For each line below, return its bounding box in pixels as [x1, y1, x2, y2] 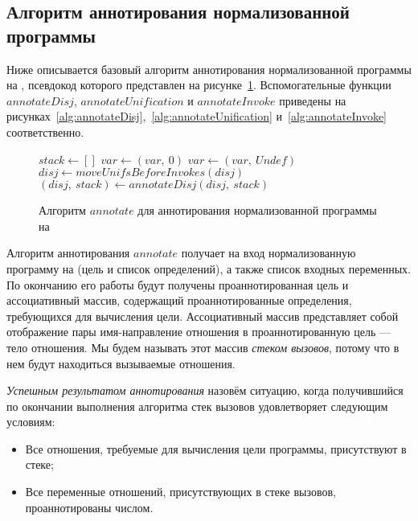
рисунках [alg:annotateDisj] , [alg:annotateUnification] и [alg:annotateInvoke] [6, 108, 387, 125]
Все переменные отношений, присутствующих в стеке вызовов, [25, 483, 336, 500]
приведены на [279, 92, 346, 109]
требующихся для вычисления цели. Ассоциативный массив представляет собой [6, 307, 399, 324]
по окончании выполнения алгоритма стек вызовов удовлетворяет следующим [6, 397, 388, 414]
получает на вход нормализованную [181, 244, 356, 261]
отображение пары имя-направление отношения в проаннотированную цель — [6, 323, 391, 340]
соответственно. [6, 123, 84, 140]
